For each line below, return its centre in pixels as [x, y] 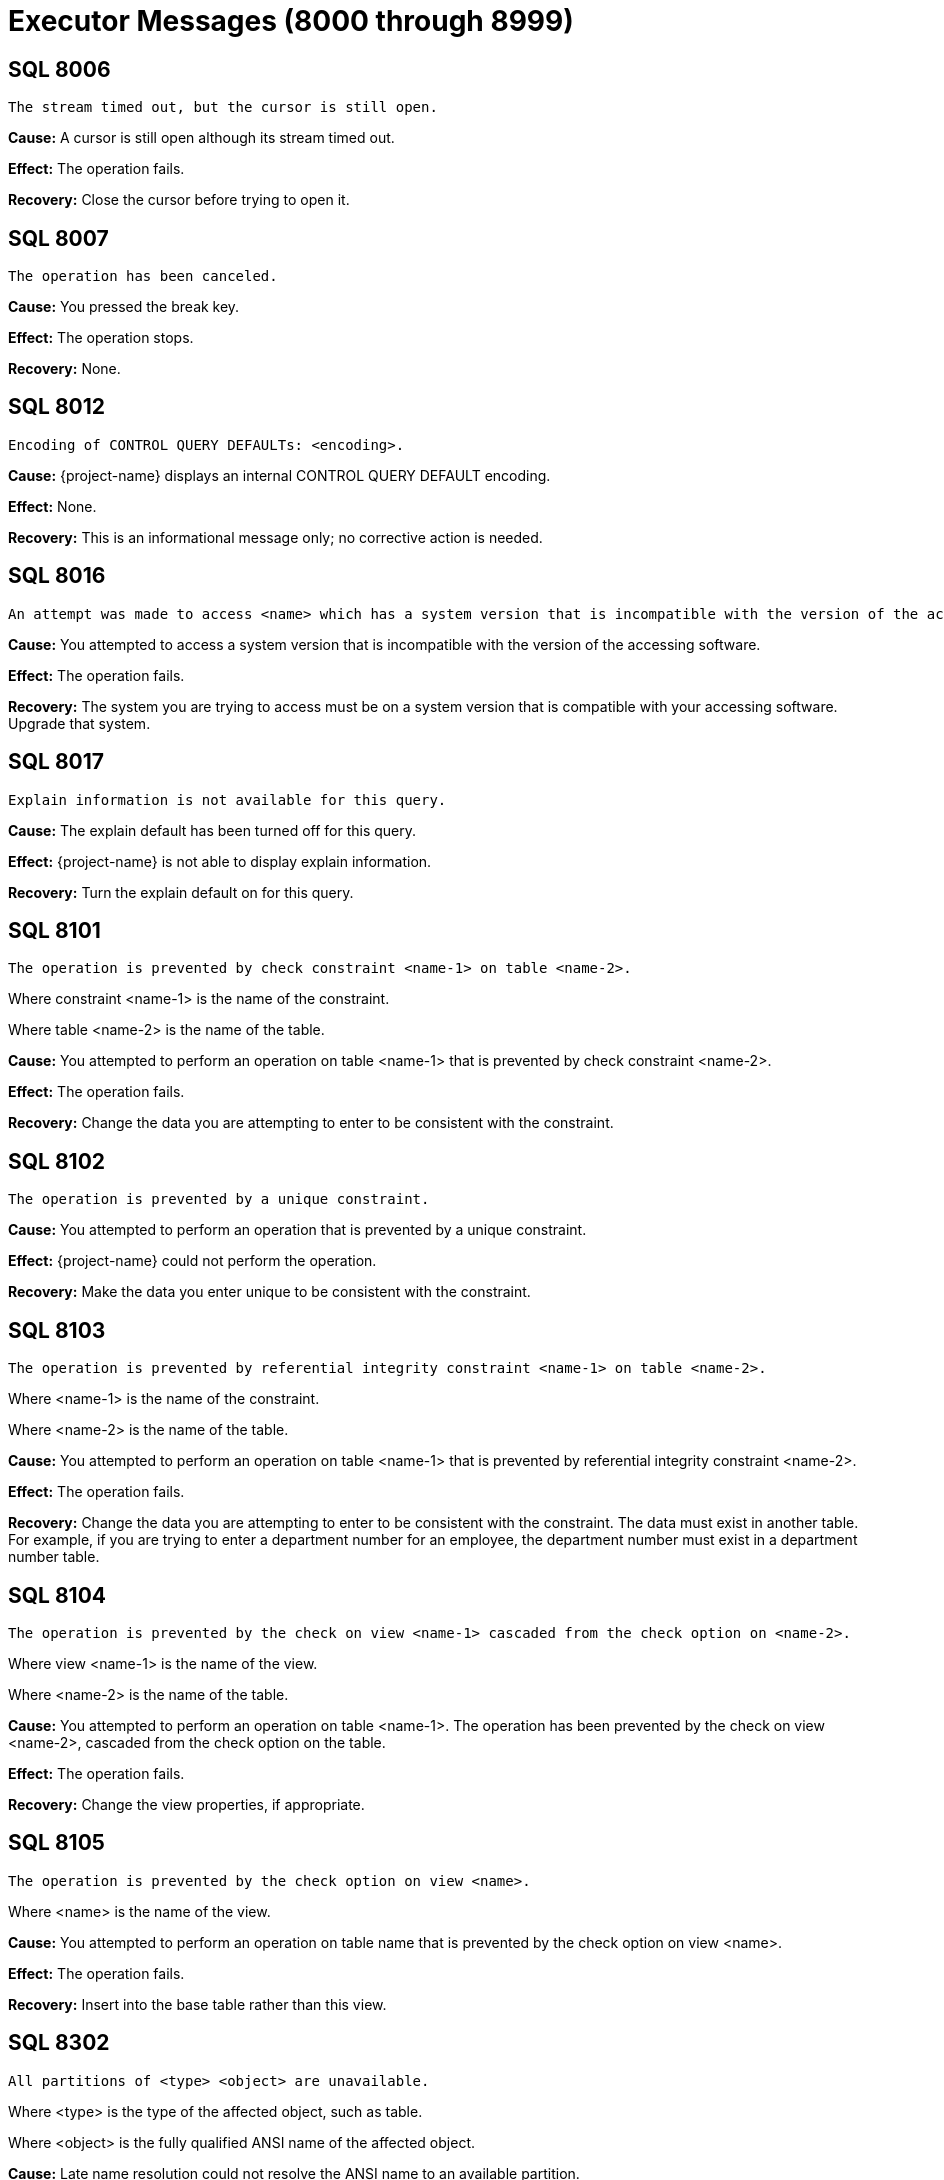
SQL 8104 [57, 1595]
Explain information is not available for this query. [227, 799]
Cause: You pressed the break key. [124, 307]
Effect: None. [52, 506]
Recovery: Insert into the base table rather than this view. [197, 2004]
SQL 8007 [58, 238]
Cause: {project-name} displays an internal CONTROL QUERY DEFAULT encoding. [279, 475]
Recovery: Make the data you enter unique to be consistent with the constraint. [269, 1292]
